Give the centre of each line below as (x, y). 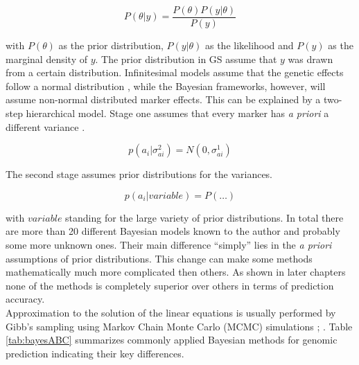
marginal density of (46, 59)
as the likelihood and (249, 45)
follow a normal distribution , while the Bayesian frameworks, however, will (166, 86)
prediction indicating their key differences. (95, 353)
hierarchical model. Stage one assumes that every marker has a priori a (177, 113)
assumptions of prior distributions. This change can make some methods (159, 258)
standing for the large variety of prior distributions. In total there (204, 217)
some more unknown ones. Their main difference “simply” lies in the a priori (169, 244)
